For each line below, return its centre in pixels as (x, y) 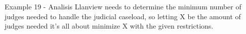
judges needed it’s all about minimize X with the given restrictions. (109, 26)
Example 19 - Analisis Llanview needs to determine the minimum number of (123, 6)
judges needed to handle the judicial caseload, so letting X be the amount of (123, 16)
